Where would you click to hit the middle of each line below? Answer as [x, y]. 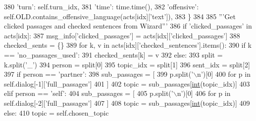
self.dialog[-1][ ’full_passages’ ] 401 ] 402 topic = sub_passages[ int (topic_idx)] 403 [127, 83]
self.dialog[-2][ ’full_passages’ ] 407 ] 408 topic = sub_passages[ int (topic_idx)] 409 [127, 103]
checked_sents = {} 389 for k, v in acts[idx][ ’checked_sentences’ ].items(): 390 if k [128, 45]
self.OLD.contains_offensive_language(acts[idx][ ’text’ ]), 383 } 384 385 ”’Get [120, 16]
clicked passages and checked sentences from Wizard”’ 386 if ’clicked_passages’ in [128, 26]
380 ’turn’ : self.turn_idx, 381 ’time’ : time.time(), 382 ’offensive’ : [102, 6]
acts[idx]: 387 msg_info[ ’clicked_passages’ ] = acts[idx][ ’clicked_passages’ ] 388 [122, 35]
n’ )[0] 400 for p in [224, 74]
